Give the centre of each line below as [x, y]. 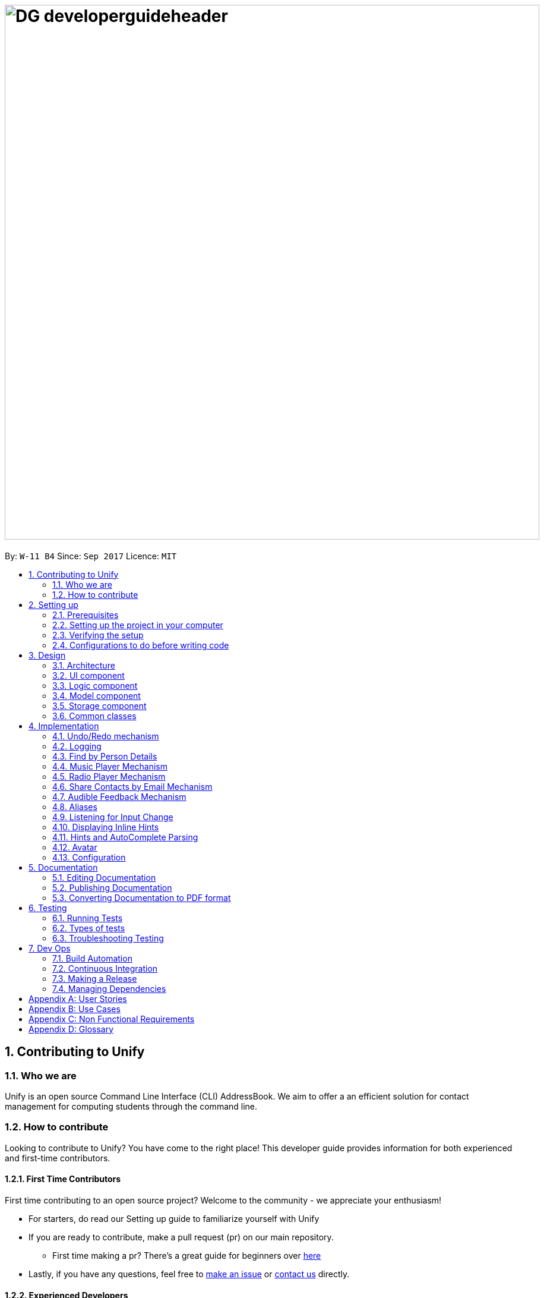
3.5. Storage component [99, 705]
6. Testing [48, 908]
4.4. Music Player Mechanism [110, 766]
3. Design [47, 655]
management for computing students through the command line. [131, 1106]
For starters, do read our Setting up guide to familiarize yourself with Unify [174, 1218]
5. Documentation [63, 867]
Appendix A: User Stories [78, 998]
